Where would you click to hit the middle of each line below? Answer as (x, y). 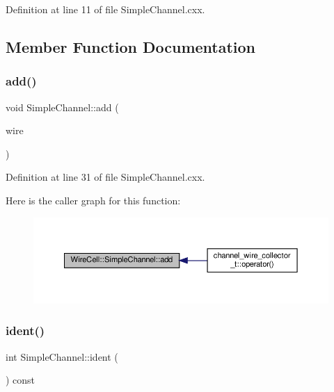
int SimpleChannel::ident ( (62, 356)
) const (21, 380)
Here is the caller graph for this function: (93, 200)
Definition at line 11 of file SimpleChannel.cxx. (105, 9)
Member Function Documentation (131, 46)
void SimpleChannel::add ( (62, 107)
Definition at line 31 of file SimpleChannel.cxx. (105, 177)
